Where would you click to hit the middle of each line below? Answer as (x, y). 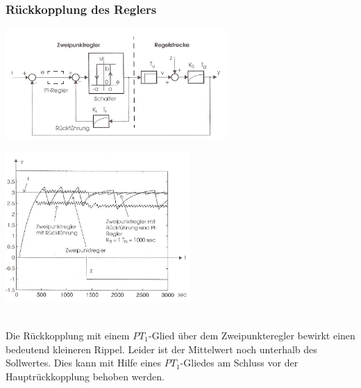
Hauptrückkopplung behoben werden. (85, 376)
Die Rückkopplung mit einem (68, 335)
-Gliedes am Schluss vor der (239, 363)
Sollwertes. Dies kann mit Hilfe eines (84, 363)
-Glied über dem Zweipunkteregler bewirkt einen (252, 335)
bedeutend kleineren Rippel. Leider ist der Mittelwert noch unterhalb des (161, 349)
